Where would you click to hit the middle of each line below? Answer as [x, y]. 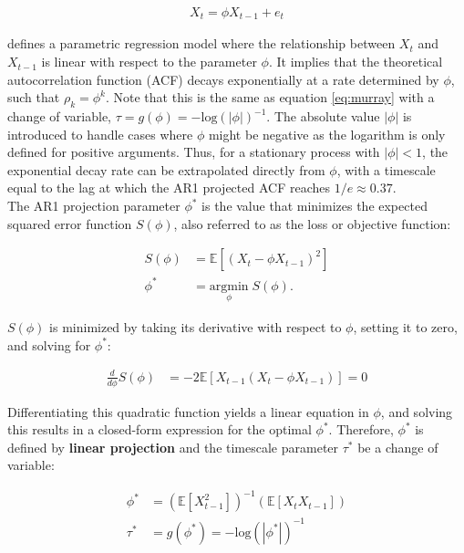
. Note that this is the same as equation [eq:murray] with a [270, 97]
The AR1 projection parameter [94, 206]
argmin [229, 286]
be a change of [398, 447]
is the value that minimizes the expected [314, 206]
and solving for [49, 344]
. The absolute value [323, 116]
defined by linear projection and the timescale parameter [173, 447]
